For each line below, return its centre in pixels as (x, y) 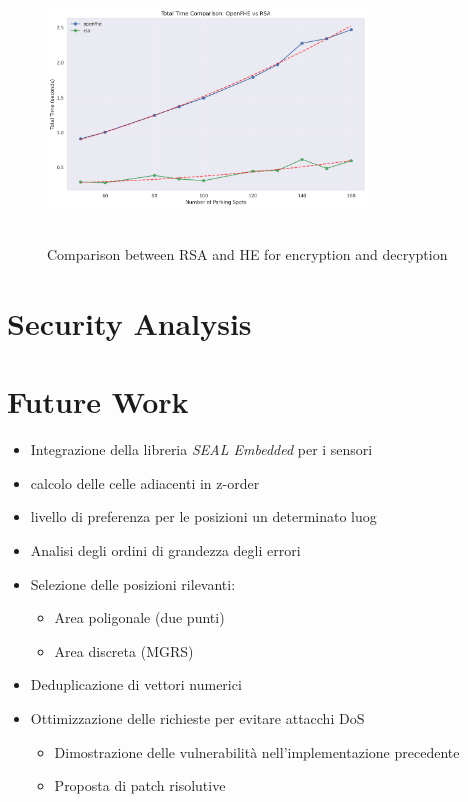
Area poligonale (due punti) (139, 617)
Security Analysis (129, 322)
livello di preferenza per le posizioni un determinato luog (203, 516)
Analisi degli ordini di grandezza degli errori (165, 550)
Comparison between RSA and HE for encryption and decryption (247, 254)
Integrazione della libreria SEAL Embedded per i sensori (201, 449)
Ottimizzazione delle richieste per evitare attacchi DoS (197, 718)
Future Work (98, 401)
